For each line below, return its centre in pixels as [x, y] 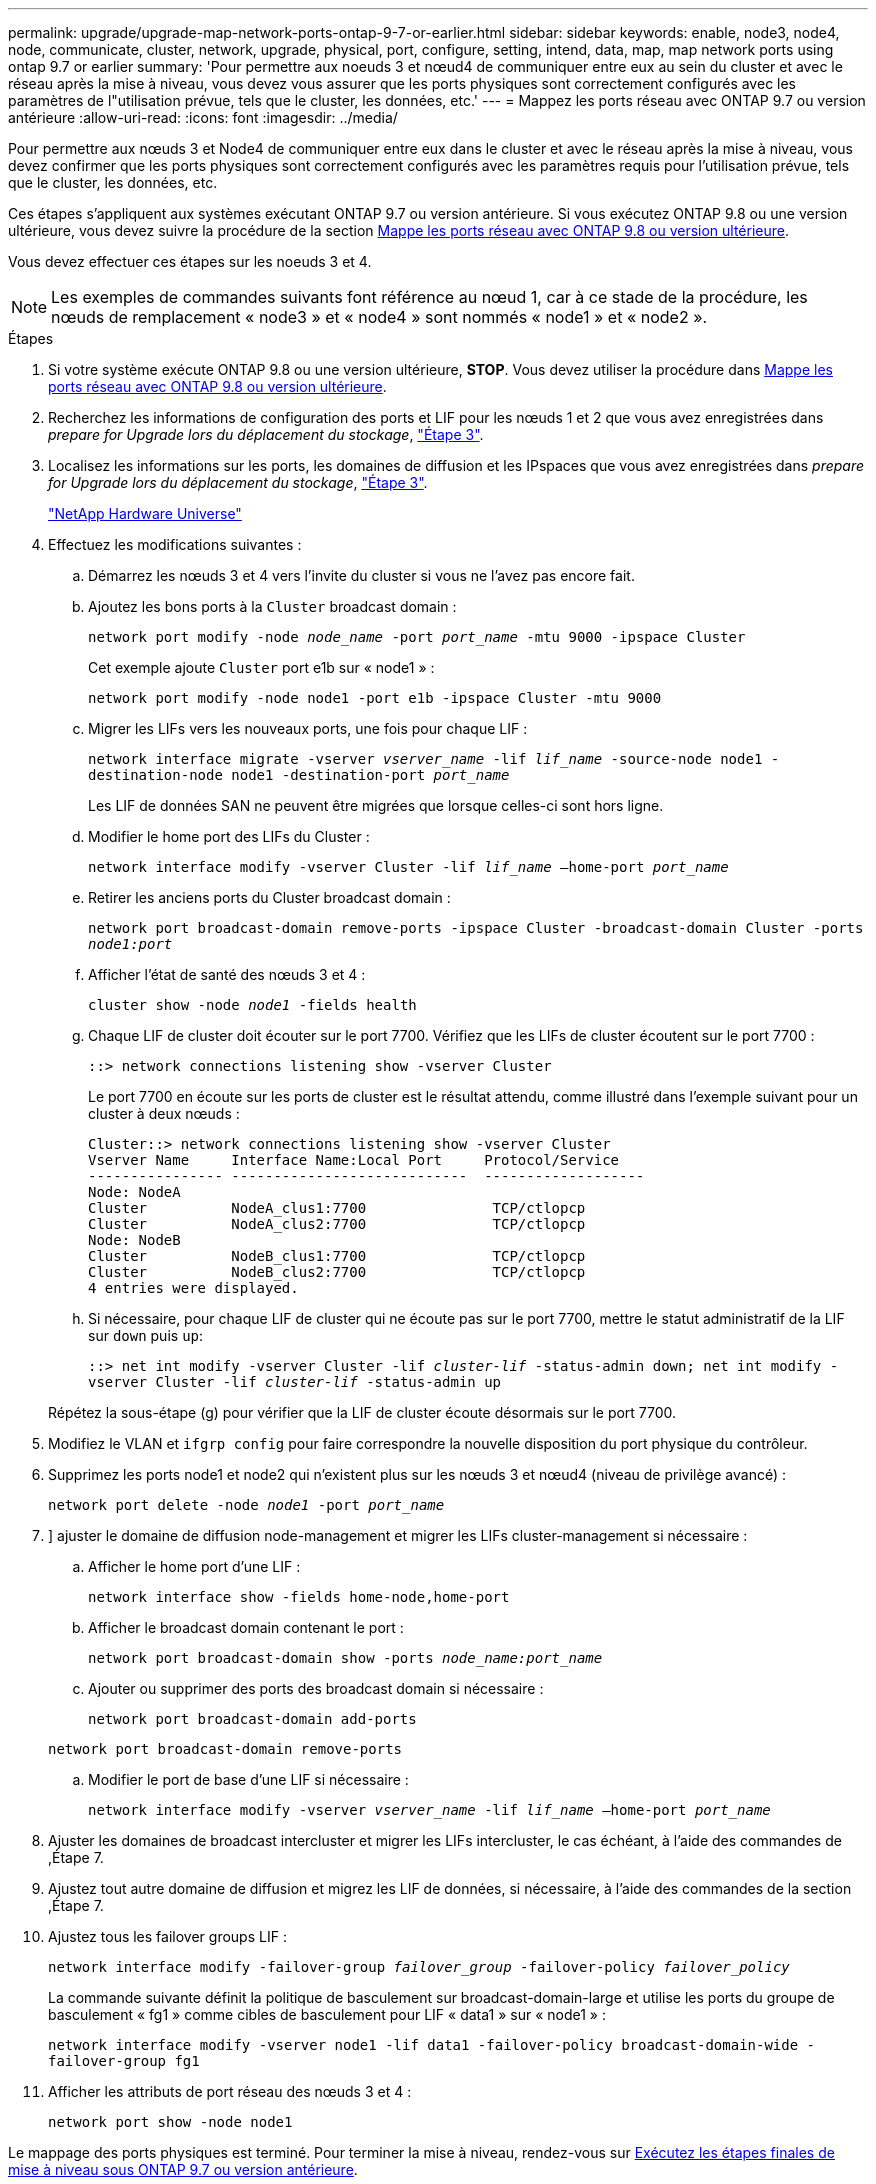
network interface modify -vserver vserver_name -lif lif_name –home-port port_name [429, 1810]
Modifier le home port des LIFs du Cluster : [229, 836]
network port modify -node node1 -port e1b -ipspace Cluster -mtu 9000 [375, 698]
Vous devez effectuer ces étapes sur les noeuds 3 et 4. [190, 261]
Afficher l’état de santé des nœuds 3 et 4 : [227, 974]
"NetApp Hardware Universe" [145, 513]
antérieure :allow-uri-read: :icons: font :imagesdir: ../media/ [203, 117]
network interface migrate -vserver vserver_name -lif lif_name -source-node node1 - [434, 759]
